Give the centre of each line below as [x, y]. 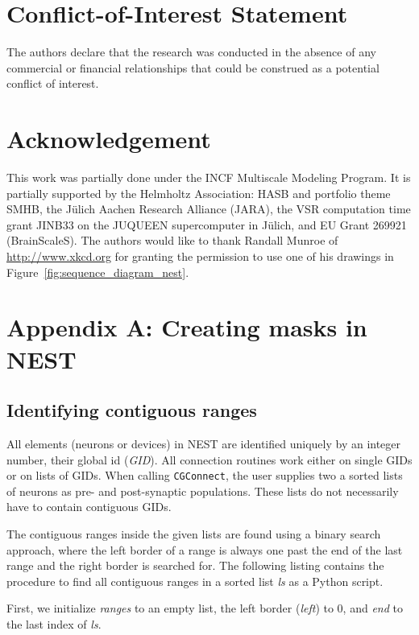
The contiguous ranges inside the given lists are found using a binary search [194, 533]
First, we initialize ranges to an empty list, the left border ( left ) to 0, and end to [205, 608]
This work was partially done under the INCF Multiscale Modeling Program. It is [209, 177]
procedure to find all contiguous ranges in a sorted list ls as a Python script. [195, 581]
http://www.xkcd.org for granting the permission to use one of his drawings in [200, 256]
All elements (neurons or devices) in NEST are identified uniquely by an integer [204, 443]
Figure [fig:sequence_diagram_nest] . [98, 272]
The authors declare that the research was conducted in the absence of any [191, 52]
